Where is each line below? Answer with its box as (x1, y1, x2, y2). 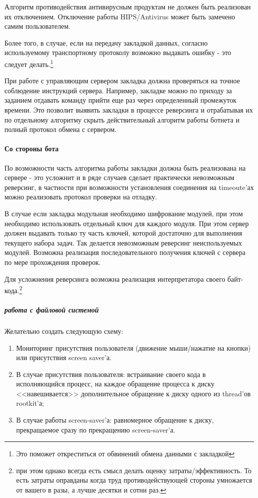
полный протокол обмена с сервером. (4, 124, 117, 134)
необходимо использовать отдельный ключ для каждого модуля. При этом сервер (4, 218, 249, 228)
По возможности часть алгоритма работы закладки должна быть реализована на (4, 162, 246, 173)
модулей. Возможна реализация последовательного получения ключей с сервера (4, 247, 246, 257)
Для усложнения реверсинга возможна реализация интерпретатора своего (4, 273, 225, 284)
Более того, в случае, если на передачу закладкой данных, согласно (4, 37, 208, 48)
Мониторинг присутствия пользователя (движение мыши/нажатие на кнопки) (16, 342, 251, 353)
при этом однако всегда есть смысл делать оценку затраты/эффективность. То (16, 465, 252, 475)
